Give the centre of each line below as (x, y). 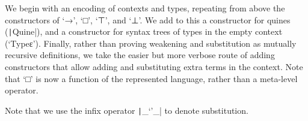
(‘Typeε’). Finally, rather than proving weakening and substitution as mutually (151, 43)
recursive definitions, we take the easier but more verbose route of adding (140, 55)
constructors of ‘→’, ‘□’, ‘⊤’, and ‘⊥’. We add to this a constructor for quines (148, 19)
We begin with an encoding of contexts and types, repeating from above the (145, 8)
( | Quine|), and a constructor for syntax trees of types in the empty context (144, 31)
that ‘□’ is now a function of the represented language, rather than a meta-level (151, 78)
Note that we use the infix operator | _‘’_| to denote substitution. (127, 110)
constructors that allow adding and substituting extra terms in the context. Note (154, 67)
